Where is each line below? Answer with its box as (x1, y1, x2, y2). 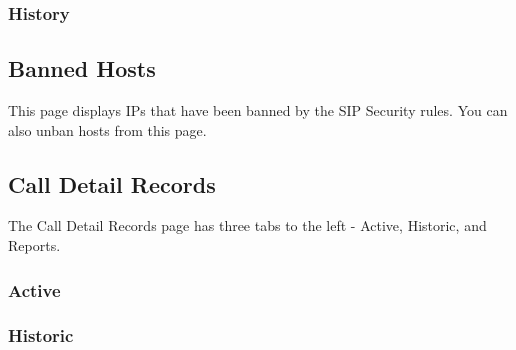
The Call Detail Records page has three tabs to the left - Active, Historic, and (8, 215, 487, 236)
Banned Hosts (8, 53, 156, 84)
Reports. (8, 235, 61, 256)
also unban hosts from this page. (8, 119, 207, 140)
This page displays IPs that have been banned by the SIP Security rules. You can (8, 100, 508, 121)
